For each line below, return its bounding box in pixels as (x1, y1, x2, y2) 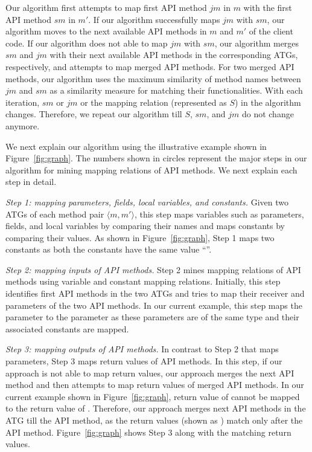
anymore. (5, 119, 40, 132)
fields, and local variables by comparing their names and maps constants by (5, 219, 285, 232)
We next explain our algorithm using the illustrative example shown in (5, 140, 267, 152)
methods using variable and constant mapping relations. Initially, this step (5, 275, 281, 288)
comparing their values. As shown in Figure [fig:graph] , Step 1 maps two (5, 231, 275, 244)
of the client (249, 25, 293, 37)
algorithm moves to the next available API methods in (5, 25, 207, 37)
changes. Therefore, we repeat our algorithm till (5, 108, 182, 120)
